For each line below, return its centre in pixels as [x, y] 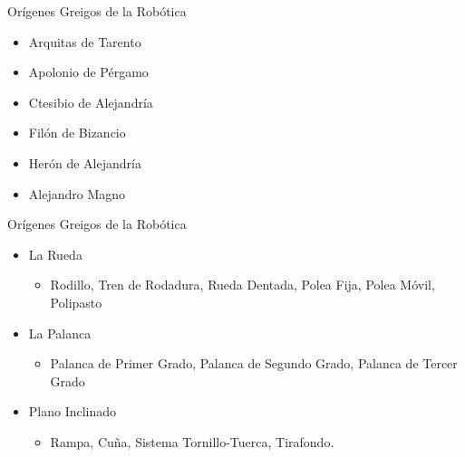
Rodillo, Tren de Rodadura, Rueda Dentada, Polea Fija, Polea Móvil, [242, 285]
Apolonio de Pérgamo [88, 72]
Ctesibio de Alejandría [91, 102]
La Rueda [55, 254]
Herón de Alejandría [85, 162]
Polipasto [76, 302]
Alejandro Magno [77, 193]
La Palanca [60, 333]
